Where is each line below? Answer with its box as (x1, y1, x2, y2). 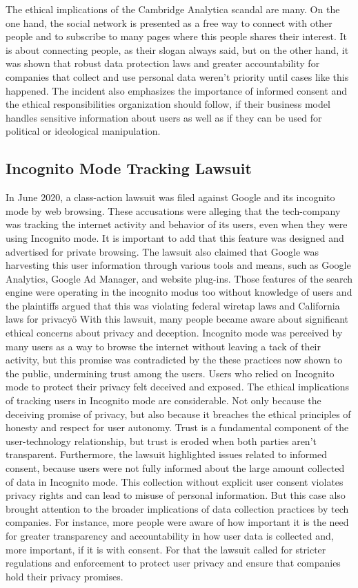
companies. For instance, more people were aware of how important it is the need (6, 515, 349, 529)
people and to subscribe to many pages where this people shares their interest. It (6, 29, 347, 44)
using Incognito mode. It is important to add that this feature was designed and (6, 230, 344, 245)
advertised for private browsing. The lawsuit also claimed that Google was (6, 244, 319, 258)
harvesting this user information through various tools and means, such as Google (6, 258, 351, 272)
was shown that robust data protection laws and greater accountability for (6, 56, 320, 70)
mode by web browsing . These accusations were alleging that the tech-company (6, 203, 341, 218)
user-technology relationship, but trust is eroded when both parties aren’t (6, 433, 317, 448)
